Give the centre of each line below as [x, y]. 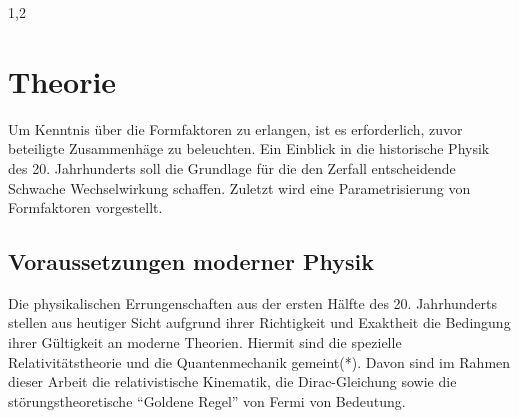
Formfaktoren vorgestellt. [85, 207]
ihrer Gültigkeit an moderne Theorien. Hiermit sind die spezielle [205, 342]
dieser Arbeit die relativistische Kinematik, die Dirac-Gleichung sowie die [232, 381]
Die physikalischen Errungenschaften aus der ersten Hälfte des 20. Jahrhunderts [253, 302]
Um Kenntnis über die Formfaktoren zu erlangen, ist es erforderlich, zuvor [235, 128]
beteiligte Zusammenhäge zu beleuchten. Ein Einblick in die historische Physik [249, 148]
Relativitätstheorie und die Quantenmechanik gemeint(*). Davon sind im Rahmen [259, 361]
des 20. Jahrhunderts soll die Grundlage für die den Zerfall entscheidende [232, 167]
